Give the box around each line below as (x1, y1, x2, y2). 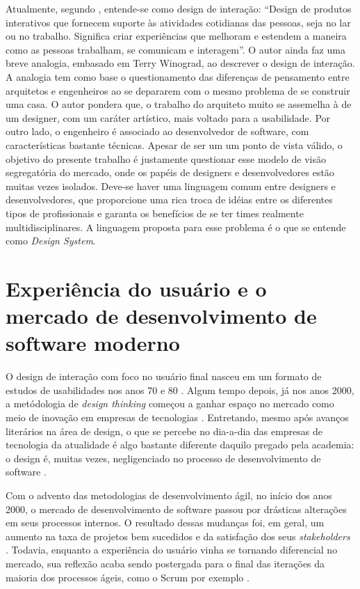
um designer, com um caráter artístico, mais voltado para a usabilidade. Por (6, 110, 331, 125)
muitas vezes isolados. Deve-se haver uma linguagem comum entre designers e (6, 178, 336, 193)
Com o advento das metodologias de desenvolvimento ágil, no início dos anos (6, 487, 332, 502)
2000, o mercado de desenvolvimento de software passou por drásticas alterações (6, 501, 347, 516)
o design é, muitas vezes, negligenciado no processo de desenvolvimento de (6, 450, 321, 465)
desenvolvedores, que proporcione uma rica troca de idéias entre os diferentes (6, 192, 333, 207)
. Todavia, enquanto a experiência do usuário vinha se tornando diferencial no (6, 542, 338, 557)
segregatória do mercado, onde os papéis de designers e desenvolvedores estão (6, 165, 334, 180)
